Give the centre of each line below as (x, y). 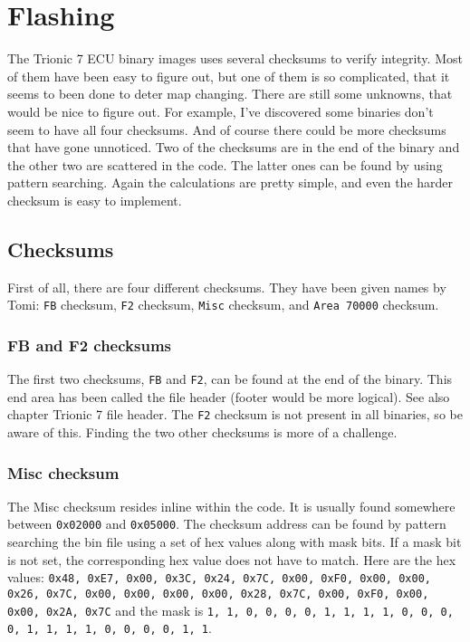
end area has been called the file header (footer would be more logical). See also (229, 396)
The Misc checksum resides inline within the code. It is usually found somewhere (231, 506)
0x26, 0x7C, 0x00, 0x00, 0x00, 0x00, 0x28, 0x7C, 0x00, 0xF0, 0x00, (218, 594)
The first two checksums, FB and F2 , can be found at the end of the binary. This (230, 379)
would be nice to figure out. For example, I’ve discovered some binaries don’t (221, 111)
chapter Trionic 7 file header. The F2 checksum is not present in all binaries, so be (235, 414)
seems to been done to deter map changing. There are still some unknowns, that (230, 94)
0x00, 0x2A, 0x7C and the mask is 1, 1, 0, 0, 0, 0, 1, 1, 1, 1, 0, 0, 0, (230, 610)
